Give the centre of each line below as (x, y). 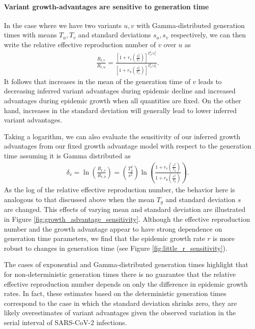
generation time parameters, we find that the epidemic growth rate (105, 238)
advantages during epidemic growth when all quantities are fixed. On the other (123, 101)
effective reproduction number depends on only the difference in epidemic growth (126, 284)
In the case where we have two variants (63, 25)
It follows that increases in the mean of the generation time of (97, 81)
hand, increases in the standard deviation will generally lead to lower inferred (120, 110)
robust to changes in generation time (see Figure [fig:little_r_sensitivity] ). (116, 248)
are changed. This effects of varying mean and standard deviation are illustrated (125, 209)
